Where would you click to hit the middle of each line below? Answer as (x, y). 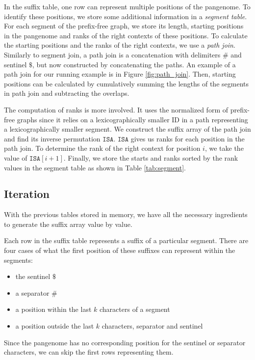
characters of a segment (135, 309)
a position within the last (53, 309)
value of (16, 157)
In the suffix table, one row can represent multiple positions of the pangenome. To (127, 6)
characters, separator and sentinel (152, 326)
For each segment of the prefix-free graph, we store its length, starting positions (124, 26)
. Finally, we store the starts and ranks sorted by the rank (151, 157)
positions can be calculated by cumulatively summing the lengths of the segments (126, 83)
